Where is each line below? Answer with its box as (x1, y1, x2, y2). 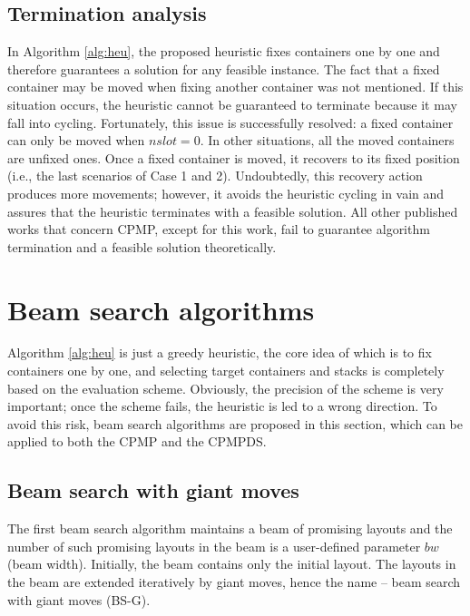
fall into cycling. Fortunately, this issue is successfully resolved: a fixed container (7, 112, 454, 132)
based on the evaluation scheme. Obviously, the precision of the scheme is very (7, 378, 444, 397)
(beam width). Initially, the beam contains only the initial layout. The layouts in (7, 554, 456, 573)
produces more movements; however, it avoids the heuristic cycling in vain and (7, 183, 445, 202)
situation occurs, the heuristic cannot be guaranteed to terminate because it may (7, 94, 457, 113)
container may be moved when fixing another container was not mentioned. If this (7, 77, 464, 96)
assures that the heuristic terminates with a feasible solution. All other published (7, 201, 458, 220)
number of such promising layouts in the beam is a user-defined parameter (7, 536, 421, 555)
